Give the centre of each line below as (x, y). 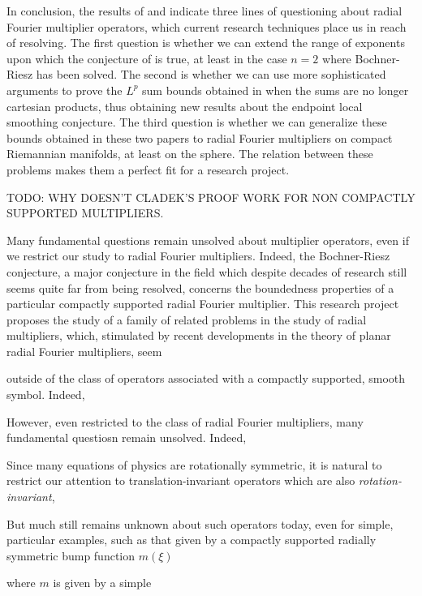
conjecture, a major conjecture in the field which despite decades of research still (207, 271)
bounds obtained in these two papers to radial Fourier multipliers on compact (200, 137)
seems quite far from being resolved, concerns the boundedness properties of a (200, 287)
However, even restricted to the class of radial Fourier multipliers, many (185, 421)
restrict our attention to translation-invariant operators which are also (181, 480)
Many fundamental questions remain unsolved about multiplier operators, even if (208, 240)
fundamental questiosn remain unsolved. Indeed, (127, 437)
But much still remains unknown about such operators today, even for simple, (200, 523)
